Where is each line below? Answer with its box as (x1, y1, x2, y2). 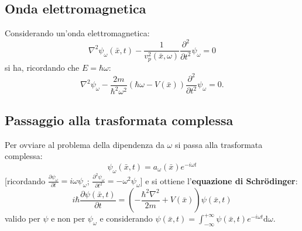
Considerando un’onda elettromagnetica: (5, 27, 150, 39)
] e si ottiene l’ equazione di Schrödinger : (140, 174, 298, 187)
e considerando (99, 212, 153, 225)
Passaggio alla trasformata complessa (5, 111, 234, 129)
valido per (5, 212, 40, 225)
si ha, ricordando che (5, 61, 80, 73)
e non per (51, 212, 85, 225)
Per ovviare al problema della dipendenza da (5, 138, 164, 150)
